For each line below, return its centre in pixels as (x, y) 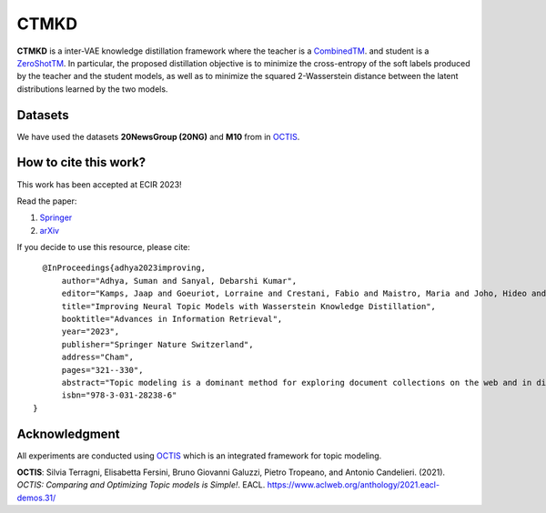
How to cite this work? (81, 162)
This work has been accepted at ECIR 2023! (99, 184)
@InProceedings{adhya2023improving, (124, 268)
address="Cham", (98, 357)
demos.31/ (36, 498)
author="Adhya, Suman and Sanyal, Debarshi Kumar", (179, 281)
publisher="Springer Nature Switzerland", (157, 344)
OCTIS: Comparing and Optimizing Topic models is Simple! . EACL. (141, 485)
